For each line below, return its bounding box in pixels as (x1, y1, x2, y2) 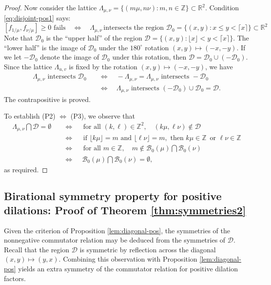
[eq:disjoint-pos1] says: (4, 13, 71, 23)
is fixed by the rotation (69, 61, 137, 71)
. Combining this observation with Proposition (58, 254, 197, 264)
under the (98, 42, 128, 52)
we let (4, 52, 22, 62)
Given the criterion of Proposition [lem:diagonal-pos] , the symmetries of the (4, 225, 230, 235)
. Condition (205, 2, 239, 12)
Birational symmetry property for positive (4, 188, 222, 203)
